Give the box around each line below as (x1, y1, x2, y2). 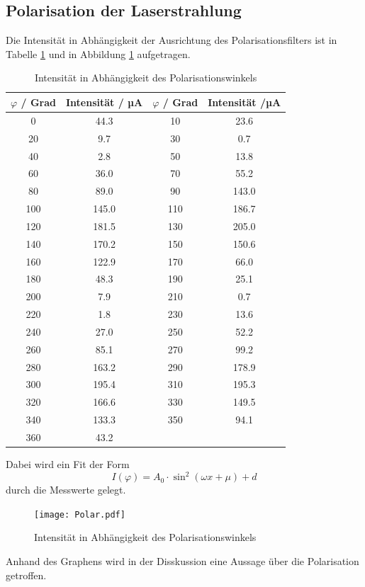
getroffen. (6, 567, 47, 582)
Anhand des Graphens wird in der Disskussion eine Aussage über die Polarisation (6, 554, 359, 569)
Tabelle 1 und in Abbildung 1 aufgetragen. (6, 46, 191, 61)
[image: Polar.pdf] (34, 509, 125, 520)
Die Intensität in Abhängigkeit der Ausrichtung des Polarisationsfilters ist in (6, 33, 337, 47)
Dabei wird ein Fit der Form (6, 457, 130, 472)
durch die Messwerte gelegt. (6, 482, 126, 497)
